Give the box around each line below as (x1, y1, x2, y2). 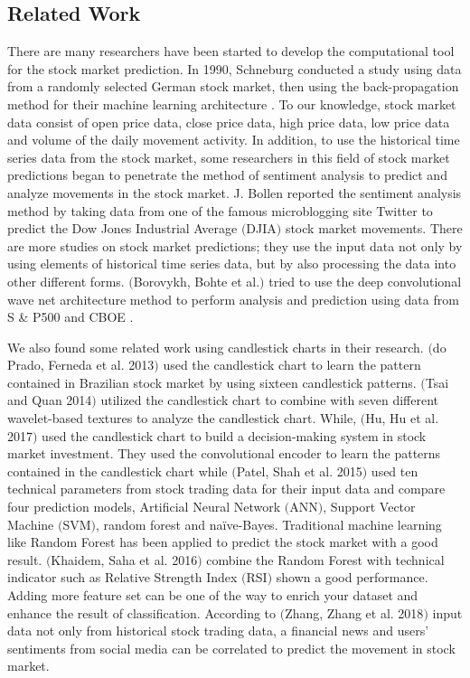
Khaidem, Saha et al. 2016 (51, 550, 198, 569)
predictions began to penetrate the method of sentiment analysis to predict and (7, 165, 447, 184)
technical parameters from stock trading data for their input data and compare (7, 479, 446, 498)
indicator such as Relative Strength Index (7, 568, 238, 587)
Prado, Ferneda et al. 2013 (7, 355, 155, 374)
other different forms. (7, 271, 125, 290)
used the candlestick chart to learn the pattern (163, 355, 421, 374)
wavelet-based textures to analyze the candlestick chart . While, (7, 409, 357, 428)
